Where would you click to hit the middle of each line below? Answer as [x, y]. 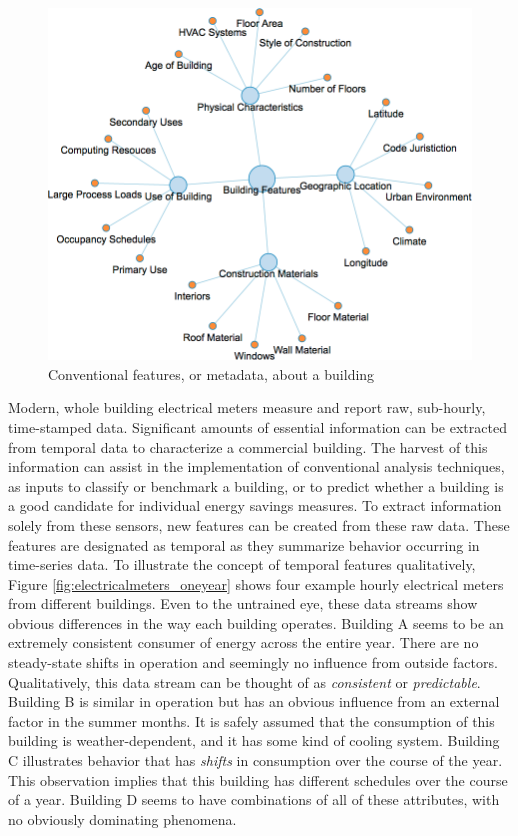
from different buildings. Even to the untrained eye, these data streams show [243, 603]
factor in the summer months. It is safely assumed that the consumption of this [251, 720]
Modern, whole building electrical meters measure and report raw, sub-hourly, [247, 407]
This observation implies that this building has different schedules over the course [258, 779]
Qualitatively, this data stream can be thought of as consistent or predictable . [244, 681]
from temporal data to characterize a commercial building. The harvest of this [248, 446]
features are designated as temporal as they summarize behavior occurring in [244, 544]
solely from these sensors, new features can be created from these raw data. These [259, 524]
